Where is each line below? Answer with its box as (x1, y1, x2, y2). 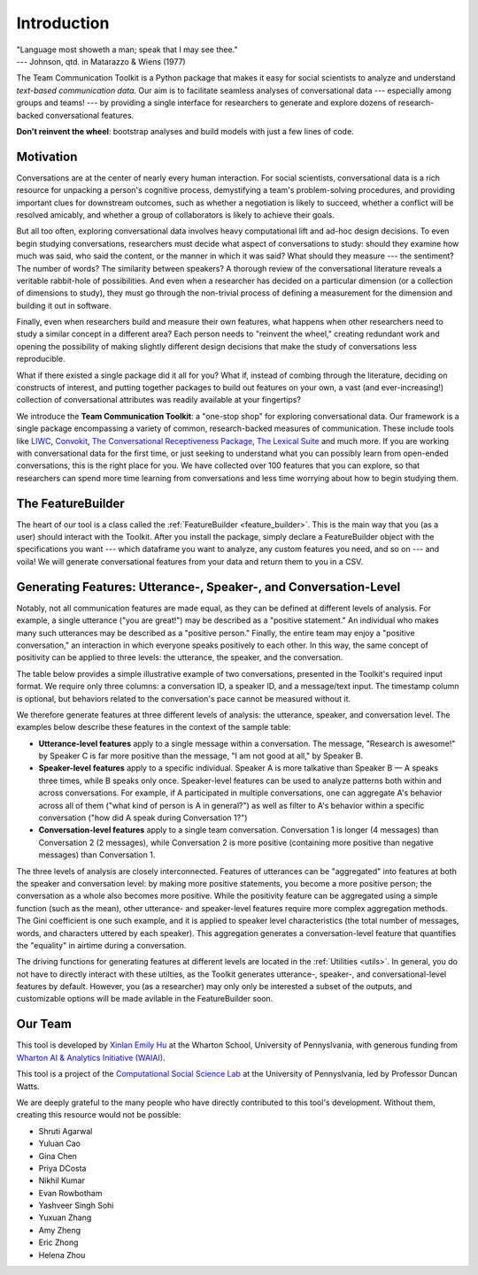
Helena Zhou (38, 1249, 86, 1260)
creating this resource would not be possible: (16, 1110, 181, 1120)
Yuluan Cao (38, 1138, 81, 1149)
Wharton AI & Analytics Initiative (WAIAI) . (16, 1052, 166, 1063)
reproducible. (16, 354, 66, 365)
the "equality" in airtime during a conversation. (16, 940, 187, 950)
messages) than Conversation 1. (38, 849, 156, 860)
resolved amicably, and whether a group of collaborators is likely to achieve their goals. (16, 209, 335, 220)
